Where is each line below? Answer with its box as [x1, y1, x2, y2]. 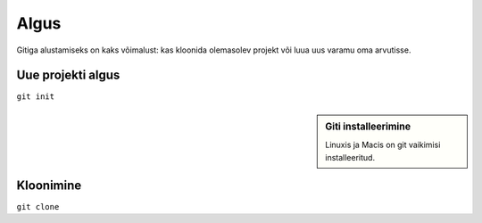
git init [16, 92, 55, 102]
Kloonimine [16, 178, 82, 193]
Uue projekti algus [16, 68, 120, 83]
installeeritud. [325, 152, 375, 162]
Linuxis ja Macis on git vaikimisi [325, 139, 441, 151]
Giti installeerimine [325, 120, 411, 133]
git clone [16, 202, 60, 211]
